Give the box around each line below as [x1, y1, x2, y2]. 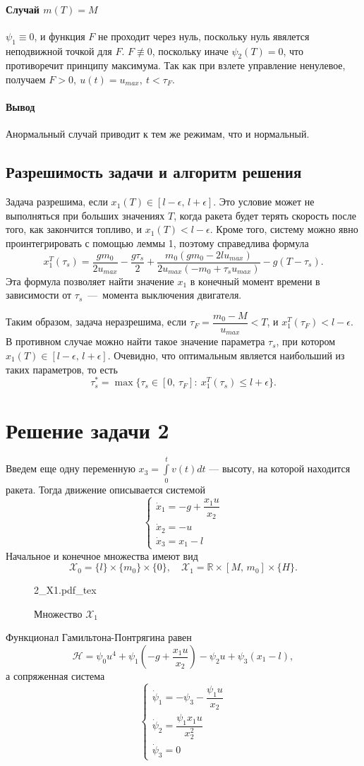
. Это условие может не [213, 194, 315, 209]
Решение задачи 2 [6, 415, 169, 444]
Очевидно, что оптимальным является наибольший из [114, 347, 345, 362]
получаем [6, 71, 46, 86]
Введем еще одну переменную [6, 461, 135, 476]
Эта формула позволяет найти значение [6, 273, 174, 288]
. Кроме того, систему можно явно [210, 222, 358, 237]
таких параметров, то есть [6, 361, 118, 376]
